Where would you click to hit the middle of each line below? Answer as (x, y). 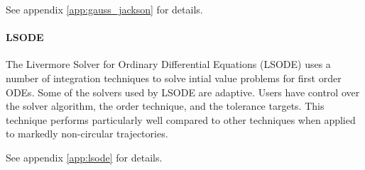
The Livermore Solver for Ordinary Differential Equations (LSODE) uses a (168, 64)
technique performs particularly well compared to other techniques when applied (181, 119)
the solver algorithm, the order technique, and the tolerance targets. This (165, 106)
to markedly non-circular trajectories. (87, 134)
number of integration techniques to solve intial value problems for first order (174, 78)
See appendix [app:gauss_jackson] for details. (104, 9)
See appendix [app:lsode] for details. (84, 157)
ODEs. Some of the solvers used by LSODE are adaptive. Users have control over (183, 92)
